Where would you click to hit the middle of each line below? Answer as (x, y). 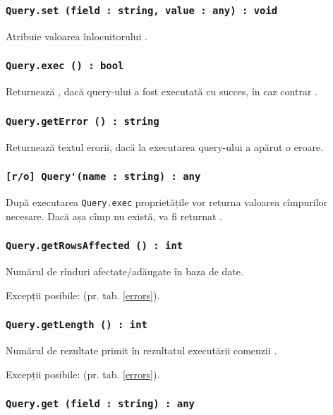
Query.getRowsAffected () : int (95, 246)
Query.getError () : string (83, 121)
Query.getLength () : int (77, 325)
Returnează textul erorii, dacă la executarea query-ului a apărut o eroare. (165, 146)
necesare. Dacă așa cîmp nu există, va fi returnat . (114, 216)
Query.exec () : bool (65, 66)
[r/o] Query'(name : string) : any (103, 177)
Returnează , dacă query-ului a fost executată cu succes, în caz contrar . (162, 91)
